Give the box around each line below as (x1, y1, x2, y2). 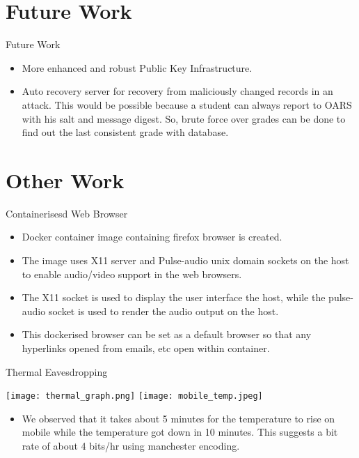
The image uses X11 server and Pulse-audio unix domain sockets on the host (22, 253, 349, 267)
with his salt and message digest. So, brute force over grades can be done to (22, 111, 346, 125)
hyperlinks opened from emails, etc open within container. (22, 340, 270, 355)
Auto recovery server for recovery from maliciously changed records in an (22, 84, 333, 98)
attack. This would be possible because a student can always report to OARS (22, 97, 352, 112)
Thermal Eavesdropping (6, 364, 108, 379)
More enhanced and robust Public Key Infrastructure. (22, 60, 253, 75)
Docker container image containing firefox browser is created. (22, 229, 282, 244)
